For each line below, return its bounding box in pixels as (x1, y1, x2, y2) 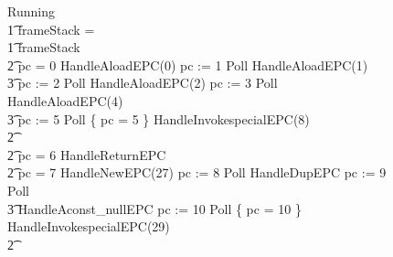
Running (7, 2, 55, 20)
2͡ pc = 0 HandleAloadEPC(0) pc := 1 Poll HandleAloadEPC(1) (7, 55, 368, 74)
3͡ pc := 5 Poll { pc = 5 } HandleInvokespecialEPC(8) (7, 109, 310, 128)
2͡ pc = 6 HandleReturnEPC (7, 145, 166, 164)
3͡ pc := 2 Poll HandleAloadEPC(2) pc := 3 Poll (7, 73, 278, 92)
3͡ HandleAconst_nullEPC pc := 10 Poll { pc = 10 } (7, 198, 302, 218)
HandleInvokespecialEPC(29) (7, 217, 170, 236)
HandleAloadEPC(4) (7, 91, 123, 110)
